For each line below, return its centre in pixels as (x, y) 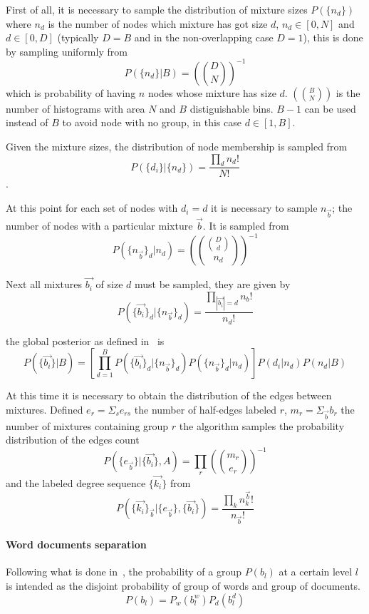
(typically (78, 37)
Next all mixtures (44, 284)
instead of (27, 122)
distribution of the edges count (73, 440)
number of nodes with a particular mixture (99, 226)
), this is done (333, 37)
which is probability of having (71, 92)
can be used (330, 108)
